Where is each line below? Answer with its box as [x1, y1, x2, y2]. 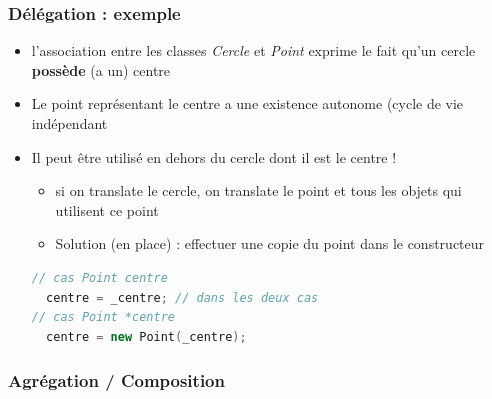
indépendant [31, 113, 108, 133]
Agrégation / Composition [8, 368, 225, 393]
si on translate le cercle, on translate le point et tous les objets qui [55, 180, 462, 201]
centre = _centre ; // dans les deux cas [46, 290, 319, 305]
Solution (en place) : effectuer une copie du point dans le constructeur [55, 233, 485, 254]
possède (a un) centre [31, 59, 171, 80]
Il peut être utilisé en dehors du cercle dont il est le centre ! [31, 146, 397, 167]
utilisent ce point [55, 199, 159, 220]
